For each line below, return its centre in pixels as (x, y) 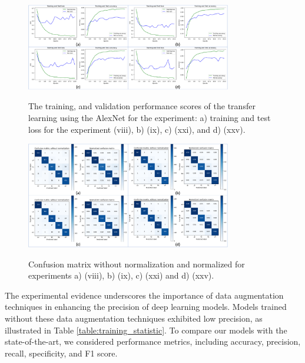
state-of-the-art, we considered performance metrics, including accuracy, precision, (153, 341)
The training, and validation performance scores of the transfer (142, 106)
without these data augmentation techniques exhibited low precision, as (134, 318)
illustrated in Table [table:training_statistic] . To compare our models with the (146, 330)
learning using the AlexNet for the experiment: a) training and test (150, 117)
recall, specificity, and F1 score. (61, 353)
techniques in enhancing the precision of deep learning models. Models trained (146, 307)
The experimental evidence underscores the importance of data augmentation (144, 295)
